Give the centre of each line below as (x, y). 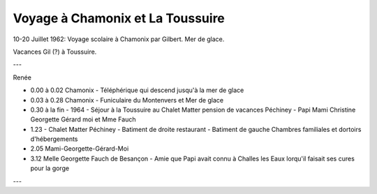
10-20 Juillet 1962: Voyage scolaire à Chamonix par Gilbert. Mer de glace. (119, 39)
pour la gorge (50, 168)
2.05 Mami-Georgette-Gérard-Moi (80, 149)
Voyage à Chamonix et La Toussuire (119, 18)
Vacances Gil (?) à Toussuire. (55, 52)
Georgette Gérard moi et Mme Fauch (83, 119)
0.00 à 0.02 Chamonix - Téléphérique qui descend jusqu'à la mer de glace (137, 90)
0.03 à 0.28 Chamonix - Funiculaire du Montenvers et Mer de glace (127, 100)
